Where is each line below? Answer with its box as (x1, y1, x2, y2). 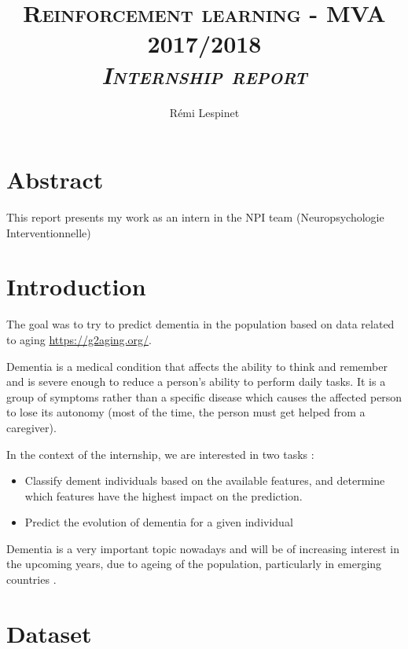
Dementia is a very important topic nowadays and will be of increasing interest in (6, 540, 399, 556)
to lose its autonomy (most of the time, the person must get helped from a (6, 404, 366, 420)
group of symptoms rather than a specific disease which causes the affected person (6, 388, 402, 405)
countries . (6, 571, 57, 588)
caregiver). (6, 419, 57, 435)
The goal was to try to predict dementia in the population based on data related (6, 316, 395, 332)
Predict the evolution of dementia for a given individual (24, 514, 293, 530)
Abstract (6, 163, 104, 196)
